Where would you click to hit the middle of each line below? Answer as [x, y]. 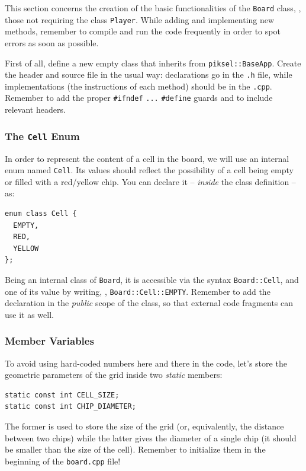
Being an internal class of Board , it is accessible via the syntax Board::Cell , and [152, 279]
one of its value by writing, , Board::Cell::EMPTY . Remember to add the [138, 291]
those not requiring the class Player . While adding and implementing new [140, 19]
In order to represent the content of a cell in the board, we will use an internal [147, 158]
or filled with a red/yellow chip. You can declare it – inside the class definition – [150, 181]
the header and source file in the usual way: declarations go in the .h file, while [149, 74]
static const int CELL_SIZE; [62, 395]
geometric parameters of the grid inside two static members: [114, 375]
